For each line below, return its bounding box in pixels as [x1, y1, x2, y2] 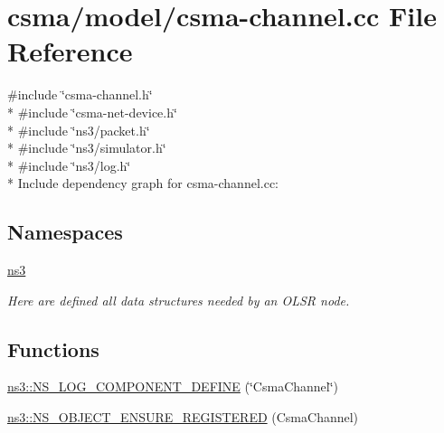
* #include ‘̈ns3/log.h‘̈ [7, 155, 131, 174]
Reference [7, 33, 133, 70]
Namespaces [7, 218, 123, 246]
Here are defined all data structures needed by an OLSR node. [7, 290, 350, 309]
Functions [7, 334, 99, 362]
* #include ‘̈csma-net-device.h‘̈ [7, 102, 177, 121]
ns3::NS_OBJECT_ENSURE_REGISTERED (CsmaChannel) [7, 408, 359, 427]
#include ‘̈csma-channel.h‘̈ [7, 85, 153, 104]
